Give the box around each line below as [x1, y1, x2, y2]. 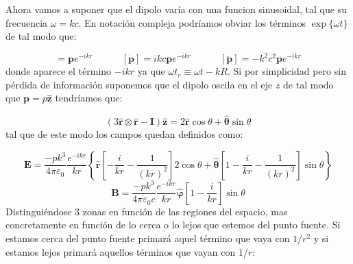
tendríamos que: [55, 91, 123, 105]
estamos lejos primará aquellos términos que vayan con [5, 244, 236, 259]
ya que [137, 64, 165, 78]
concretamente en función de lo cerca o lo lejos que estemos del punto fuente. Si [5, 217, 341, 232]
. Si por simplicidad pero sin [227, 64, 346, 78]
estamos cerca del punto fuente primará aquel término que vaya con [5, 231, 290, 245]
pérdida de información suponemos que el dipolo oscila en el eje [5, 77, 273, 91]
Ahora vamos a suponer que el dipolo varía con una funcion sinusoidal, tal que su [5, 2, 347, 16]
